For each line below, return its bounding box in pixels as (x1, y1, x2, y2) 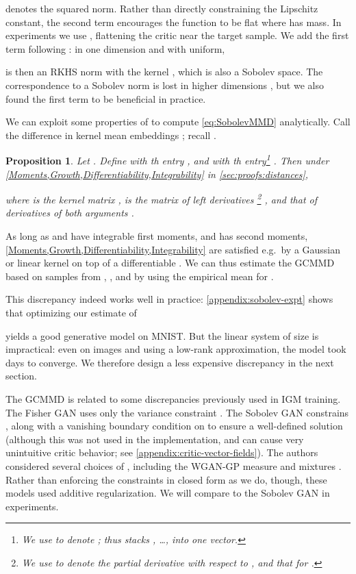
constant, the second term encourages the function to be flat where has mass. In (5, 14, 342, 29)
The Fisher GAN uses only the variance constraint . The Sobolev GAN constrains (5, 405, 349, 419)
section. (5, 369, 37, 383)
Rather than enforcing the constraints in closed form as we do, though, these (5, 472, 327, 486)
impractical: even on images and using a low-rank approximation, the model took (5, 342, 346, 356)
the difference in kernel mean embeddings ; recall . (5, 127, 216, 142)
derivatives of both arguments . (5, 205, 134, 220)
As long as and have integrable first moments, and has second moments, (5, 229, 308, 243)
